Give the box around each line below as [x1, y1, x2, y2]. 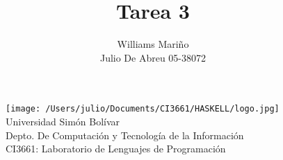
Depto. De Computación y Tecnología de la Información [6, 127, 244, 142]
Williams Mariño [117, 37, 189, 51]
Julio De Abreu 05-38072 [99, 50, 207, 64]
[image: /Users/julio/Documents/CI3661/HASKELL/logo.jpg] [6, 104, 280, 114]
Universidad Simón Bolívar [6, 114, 120, 128]
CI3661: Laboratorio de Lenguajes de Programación [6, 141, 226, 156]
